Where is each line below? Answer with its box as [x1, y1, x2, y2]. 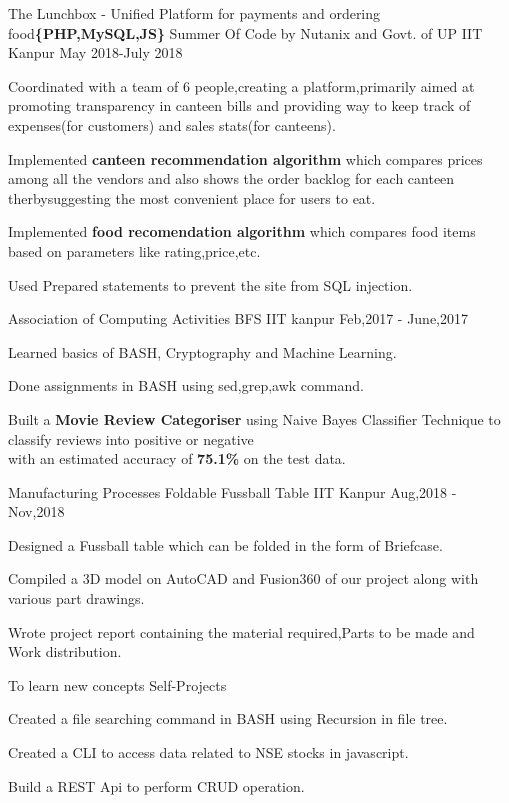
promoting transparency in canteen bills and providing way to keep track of [8, 95, 471, 116]
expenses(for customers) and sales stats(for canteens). [8, 114, 336, 135]
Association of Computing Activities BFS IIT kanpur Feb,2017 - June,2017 [8, 308, 469, 329]
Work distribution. [8, 641, 122, 662]
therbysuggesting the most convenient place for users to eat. [8, 187, 376, 208]
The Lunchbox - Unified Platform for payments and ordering [8, 3, 381, 23]
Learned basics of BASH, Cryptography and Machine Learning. [8, 341, 397, 362]
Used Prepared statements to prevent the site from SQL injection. [8, 274, 413, 295]
